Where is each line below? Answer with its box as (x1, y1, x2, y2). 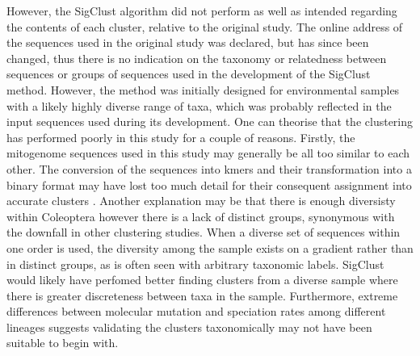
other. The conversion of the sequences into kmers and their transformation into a (6, 160, 412, 177)
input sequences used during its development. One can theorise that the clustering (6, 113, 414, 130)
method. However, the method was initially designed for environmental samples (6, 81, 400, 98)
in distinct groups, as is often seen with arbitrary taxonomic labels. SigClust (6, 255, 384, 272)
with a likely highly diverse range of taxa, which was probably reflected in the (6, 97, 392, 114)
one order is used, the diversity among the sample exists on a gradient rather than (6, 239, 414, 256)
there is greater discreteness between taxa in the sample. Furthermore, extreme (6, 287, 398, 304)
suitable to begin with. (6, 334, 119, 351)
